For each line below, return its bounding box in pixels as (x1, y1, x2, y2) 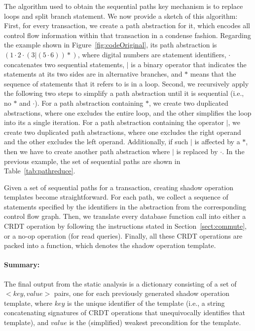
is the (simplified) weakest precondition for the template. (69, 317, 241, 328)
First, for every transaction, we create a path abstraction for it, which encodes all (4, 20, 250, 31)
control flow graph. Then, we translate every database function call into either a (4, 211, 246, 221)
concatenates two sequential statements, (4, 59, 125, 69)
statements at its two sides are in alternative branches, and (4, 69, 182, 79)
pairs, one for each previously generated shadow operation (54, 288, 229, 298)
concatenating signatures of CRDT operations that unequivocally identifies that (4, 307, 245, 318)
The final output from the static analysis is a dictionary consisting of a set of (4, 278, 237, 289)
